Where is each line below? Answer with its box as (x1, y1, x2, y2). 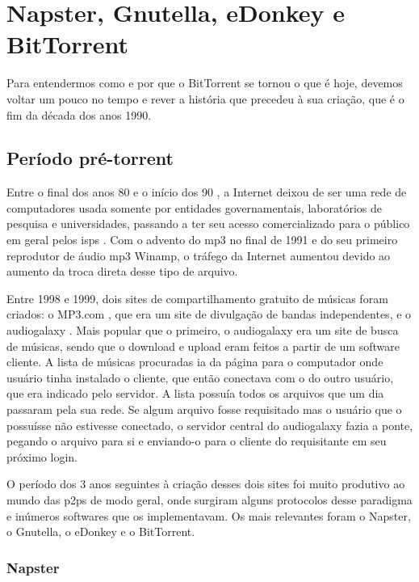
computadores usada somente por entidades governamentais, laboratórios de (6, 199, 382, 216)
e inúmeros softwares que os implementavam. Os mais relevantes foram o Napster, (6, 507, 411, 524)
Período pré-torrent (6, 145, 174, 171)
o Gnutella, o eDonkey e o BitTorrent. (6, 523, 195, 540)
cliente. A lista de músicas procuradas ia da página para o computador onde (6, 353, 383, 370)
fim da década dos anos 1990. (6, 106, 152, 123)
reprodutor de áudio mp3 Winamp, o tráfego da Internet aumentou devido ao (6, 247, 391, 264)
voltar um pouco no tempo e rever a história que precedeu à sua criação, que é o (6, 90, 404, 107)
